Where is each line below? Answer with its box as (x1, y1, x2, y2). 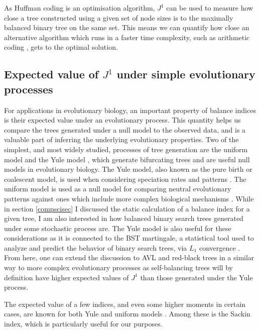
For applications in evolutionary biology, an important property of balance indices (4, 104, 256, 115)
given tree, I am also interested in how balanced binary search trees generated (4, 213, 243, 224)
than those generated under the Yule (140, 272, 253, 282)
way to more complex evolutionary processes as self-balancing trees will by (4, 262, 233, 273)
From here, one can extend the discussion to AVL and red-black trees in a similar (4, 252, 254, 263)
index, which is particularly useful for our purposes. (4, 318, 163, 329)
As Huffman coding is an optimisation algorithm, (4, 3, 155, 13)
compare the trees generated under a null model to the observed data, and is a (4, 124, 246, 135)
